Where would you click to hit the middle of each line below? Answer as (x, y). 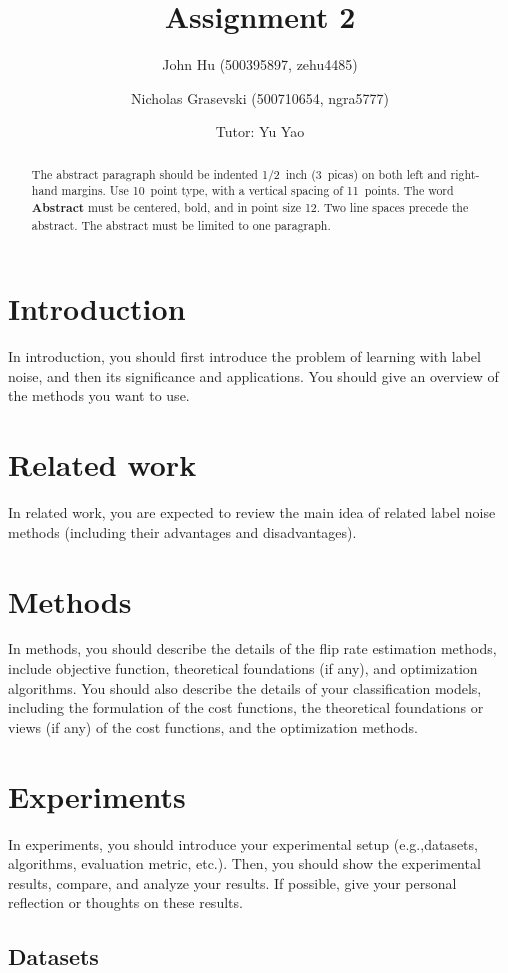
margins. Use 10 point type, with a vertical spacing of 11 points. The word (257, 190)
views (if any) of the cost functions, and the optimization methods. (213, 726)
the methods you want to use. (99, 395)
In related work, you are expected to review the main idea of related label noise (252, 512)
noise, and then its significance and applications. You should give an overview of (253, 375)
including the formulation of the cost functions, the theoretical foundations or (246, 707)
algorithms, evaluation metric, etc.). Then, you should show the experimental (244, 863)
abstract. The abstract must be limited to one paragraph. (181, 224)
